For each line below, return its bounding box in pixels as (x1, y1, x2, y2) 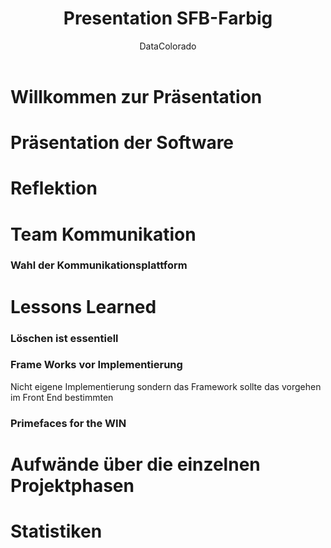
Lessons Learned (10, 295, 157, 318)
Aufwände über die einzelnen (10, 453, 261, 476)
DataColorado (139, 40, 197, 52)
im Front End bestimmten (10, 391, 114, 403)
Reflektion (10, 177, 98, 200)
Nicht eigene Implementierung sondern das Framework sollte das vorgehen (10, 380, 322, 392)
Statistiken (10, 520, 103, 543)
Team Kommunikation (10, 223, 197, 246)
